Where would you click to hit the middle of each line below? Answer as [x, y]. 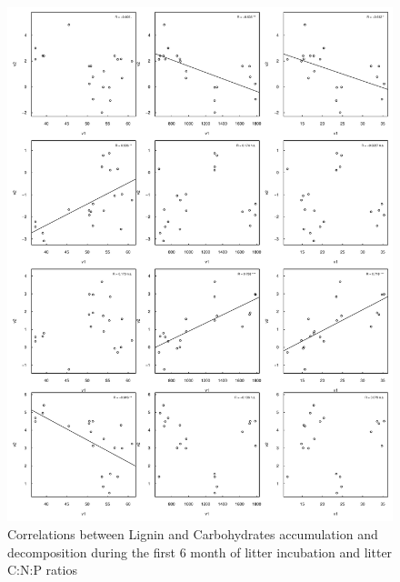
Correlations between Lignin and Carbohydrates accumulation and [193, 533]
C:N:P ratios [42, 570]
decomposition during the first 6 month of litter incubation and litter [200, 552]
